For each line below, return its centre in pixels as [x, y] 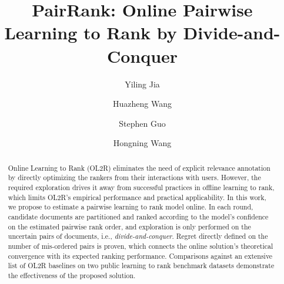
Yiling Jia [142, 84]
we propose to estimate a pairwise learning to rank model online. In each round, [131, 207]
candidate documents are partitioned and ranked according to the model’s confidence [138, 216]
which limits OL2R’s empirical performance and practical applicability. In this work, [137, 197]
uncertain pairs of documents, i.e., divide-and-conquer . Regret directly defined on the [138, 236]
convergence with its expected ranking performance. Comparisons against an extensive [140, 256]
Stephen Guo [142, 123]
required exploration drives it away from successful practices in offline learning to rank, [141, 187]
